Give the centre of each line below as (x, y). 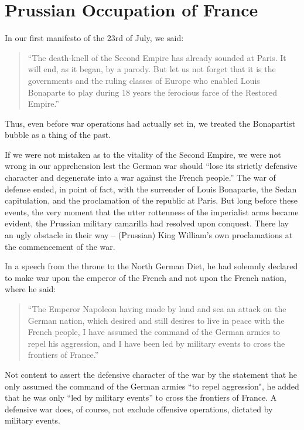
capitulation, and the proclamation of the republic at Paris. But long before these (151, 200)
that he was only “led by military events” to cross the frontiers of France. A (141, 397)
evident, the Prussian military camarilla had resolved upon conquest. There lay (147, 223)
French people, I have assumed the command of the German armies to (154, 332)
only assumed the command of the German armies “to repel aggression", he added (152, 386)
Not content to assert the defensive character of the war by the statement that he (151, 374)
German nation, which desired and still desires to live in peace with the (156, 320)
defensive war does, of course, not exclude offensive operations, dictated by (139, 409)
